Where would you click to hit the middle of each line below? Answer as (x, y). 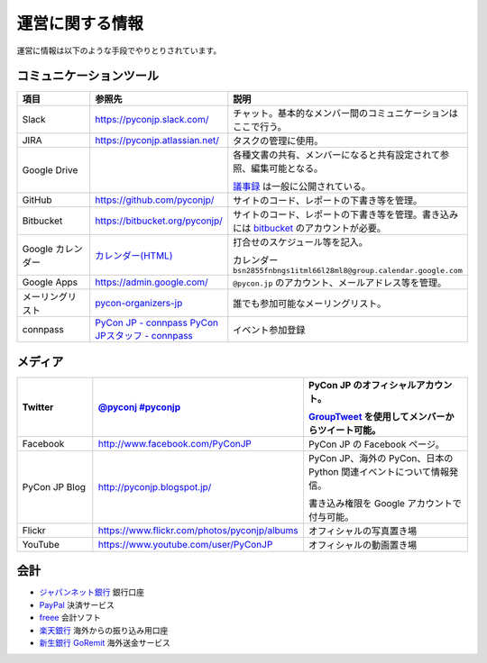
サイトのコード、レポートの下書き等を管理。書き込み (346, 214)
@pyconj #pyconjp (139, 407)
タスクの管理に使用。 (278, 141)
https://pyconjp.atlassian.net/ (157, 141)
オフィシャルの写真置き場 (363, 531)
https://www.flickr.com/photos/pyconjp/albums (198, 530)
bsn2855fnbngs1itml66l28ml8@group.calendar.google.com (348, 271)
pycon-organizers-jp (139, 304)
